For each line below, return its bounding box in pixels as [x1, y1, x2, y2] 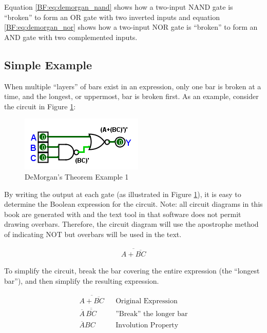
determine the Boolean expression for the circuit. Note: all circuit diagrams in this [4, 199, 263, 209]
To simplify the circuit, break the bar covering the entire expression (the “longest [4, 265, 260, 276]
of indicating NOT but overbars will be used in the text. [4, 228, 182, 239]
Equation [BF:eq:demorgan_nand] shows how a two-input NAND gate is [4, 2, 233, 12]
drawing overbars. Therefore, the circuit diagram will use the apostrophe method [4, 219, 259, 229]
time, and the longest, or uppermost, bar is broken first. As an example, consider [4, 91, 259, 102]
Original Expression [116, 297, 178, 305]
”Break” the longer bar [116, 310, 188, 318]
